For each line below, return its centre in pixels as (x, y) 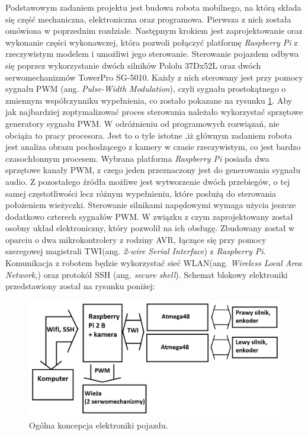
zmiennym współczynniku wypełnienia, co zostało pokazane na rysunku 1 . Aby (149, 100)
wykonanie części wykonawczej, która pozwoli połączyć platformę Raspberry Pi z (152, 42)
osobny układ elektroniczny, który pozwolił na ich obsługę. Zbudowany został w (150, 228)
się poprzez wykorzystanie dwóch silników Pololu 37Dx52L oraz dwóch (133, 65)
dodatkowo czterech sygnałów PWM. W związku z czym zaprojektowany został (149, 216)
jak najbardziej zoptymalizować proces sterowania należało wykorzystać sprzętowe (154, 112)
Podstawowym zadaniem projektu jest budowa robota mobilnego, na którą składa (153, 7)
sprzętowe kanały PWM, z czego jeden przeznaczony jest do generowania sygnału (153, 170)
